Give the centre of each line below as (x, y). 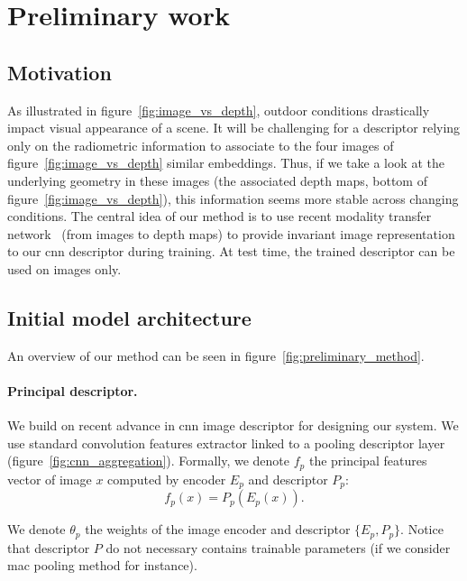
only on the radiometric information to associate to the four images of (201, 145)
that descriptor (49, 547)
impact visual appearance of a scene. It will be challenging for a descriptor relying (234, 128)
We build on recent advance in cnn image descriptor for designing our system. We (233, 425)
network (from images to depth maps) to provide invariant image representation (231, 233)
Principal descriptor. (73, 390)
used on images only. (64, 268)
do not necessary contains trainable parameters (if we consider (278, 547)
